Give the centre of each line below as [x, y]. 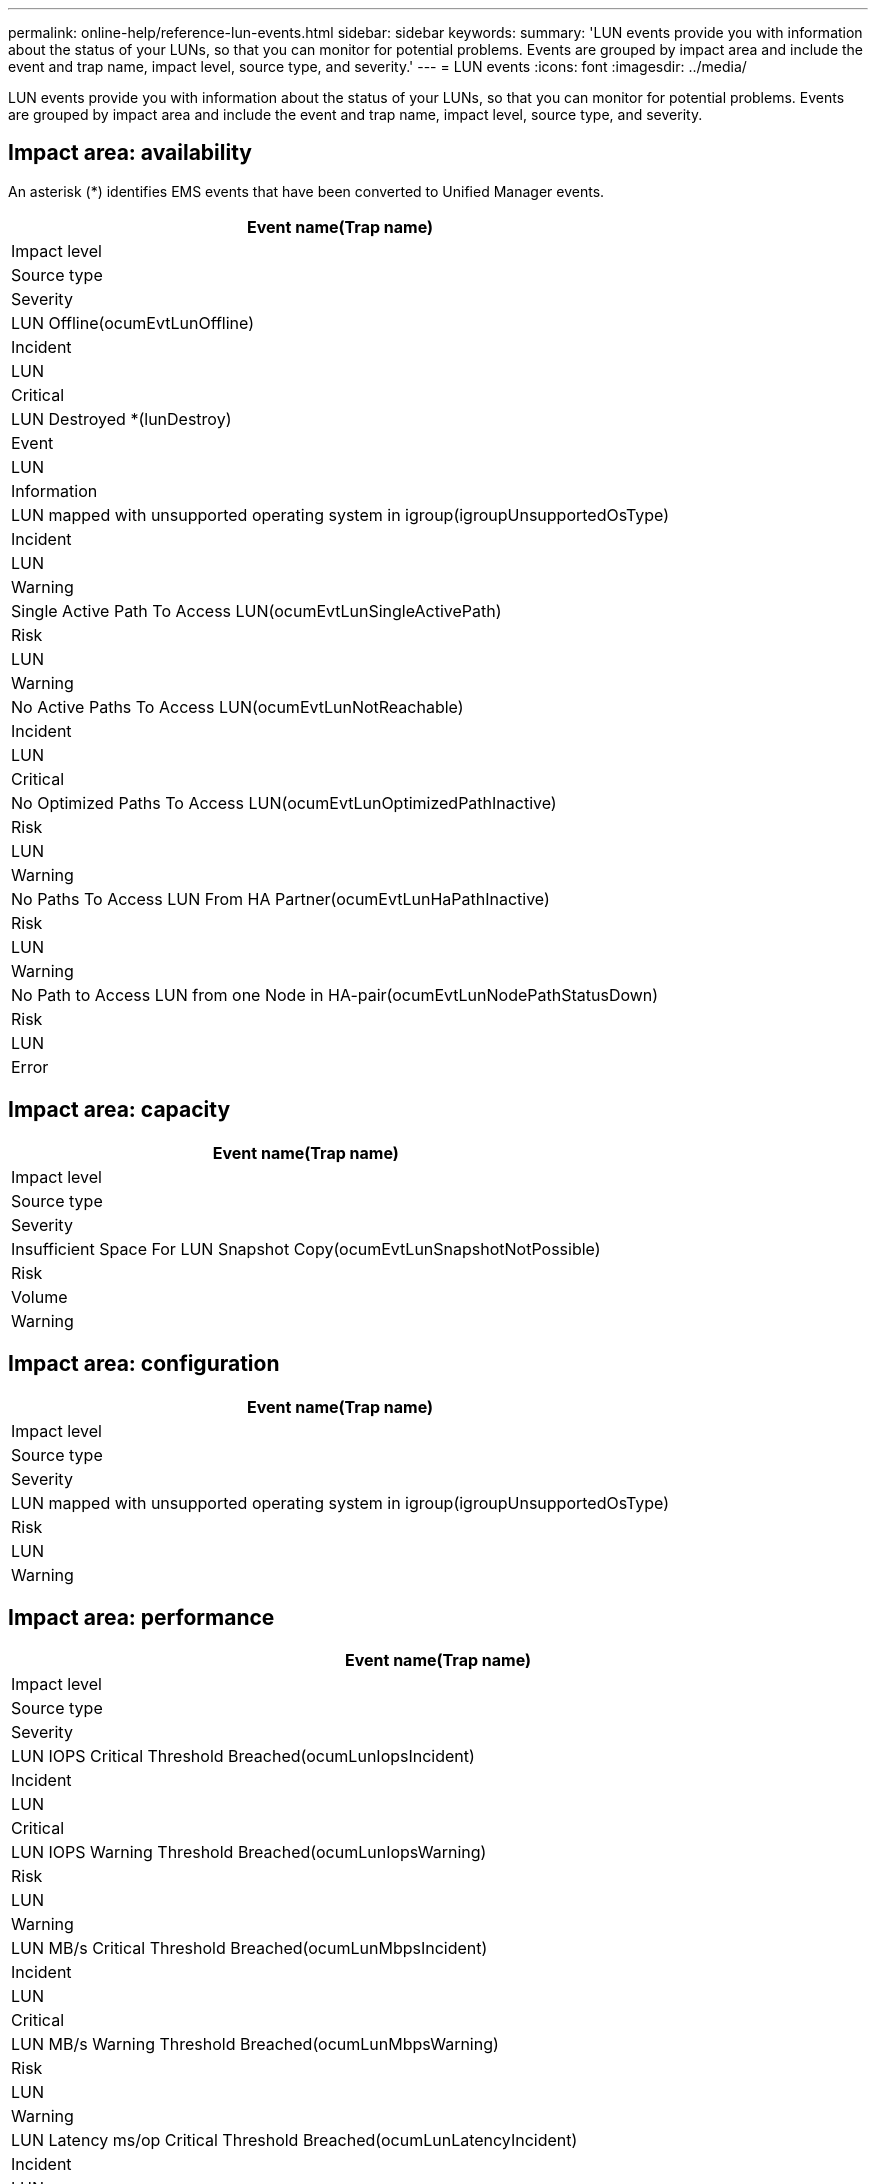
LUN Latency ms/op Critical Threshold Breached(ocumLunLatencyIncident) [294, 2140]
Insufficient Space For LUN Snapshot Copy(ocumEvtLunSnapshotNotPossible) [306, 1248]
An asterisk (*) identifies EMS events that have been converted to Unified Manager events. [306, 191]
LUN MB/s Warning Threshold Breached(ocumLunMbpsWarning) [255, 2044]
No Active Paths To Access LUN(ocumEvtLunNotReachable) [237, 706]
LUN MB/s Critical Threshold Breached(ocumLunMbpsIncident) [249, 1948]
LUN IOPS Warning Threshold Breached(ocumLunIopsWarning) [249, 1852]
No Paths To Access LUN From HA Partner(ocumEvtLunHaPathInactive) [280, 898]
